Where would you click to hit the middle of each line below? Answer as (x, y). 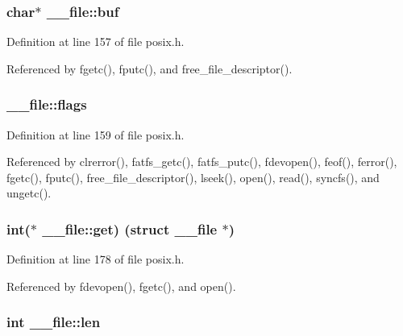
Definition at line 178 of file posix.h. (96, 259)
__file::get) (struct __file (130, 228)
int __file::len (54, 322)
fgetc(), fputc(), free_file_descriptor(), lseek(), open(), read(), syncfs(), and (193, 177)
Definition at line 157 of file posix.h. (96, 41)
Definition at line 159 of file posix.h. (96, 134)
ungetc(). (29, 193)
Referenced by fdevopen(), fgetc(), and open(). (121, 286)
